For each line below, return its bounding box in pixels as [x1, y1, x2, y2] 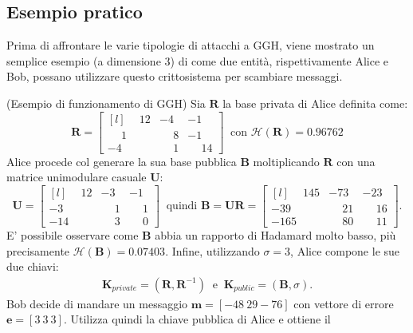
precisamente [6, 242, 70, 259]
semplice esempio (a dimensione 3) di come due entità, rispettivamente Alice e [6, 52, 388, 69]
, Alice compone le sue [290, 242, 400, 259]
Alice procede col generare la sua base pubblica [6, 153, 237, 169]
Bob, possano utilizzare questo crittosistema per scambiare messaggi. [6, 68, 343, 85]
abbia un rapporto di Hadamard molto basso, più [155, 226, 396, 243]
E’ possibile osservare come [6, 226, 139, 243]
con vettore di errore [293, 295, 394, 311]
